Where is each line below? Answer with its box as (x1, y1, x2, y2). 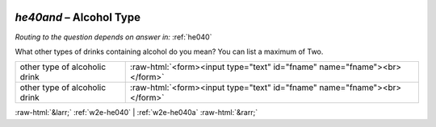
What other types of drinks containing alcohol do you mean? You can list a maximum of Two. (15, 47, 324, 56)
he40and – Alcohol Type (15, 10, 141, 24)
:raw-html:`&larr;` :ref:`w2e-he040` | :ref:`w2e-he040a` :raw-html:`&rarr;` (15, 108, 258, 117)
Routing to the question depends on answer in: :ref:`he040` (15, 32, 212, 42)
